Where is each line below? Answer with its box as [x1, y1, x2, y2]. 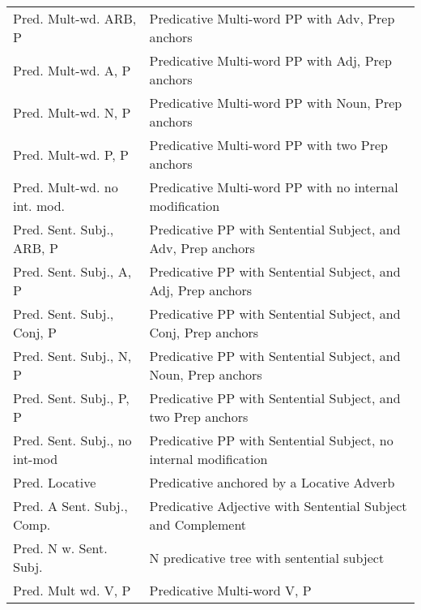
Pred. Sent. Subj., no [13, 431, 132, 449]
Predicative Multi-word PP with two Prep [149, 135, 388, 154]
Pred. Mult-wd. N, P [13, 102, 131, 122]
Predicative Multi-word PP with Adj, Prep [149, 51, 392, 70]
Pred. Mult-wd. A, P [13, 60, 131, 79]
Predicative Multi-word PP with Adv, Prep [149, 9, 395, 28]
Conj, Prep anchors [149, 323, 259, 342]
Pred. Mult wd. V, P [13, 581, 131, 599]
